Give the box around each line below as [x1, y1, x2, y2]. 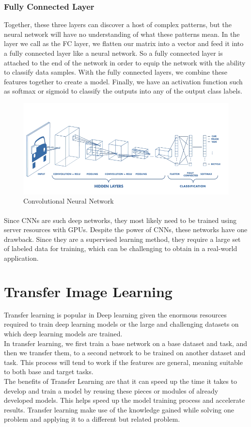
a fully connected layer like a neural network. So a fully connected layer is [4, 48, 223, 58]
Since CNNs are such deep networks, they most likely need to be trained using [4, 215, 236, 225]
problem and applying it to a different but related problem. [4, 414, 180, 424]
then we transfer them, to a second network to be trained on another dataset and [4, 348, 246, 358]
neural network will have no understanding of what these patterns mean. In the [4, 29, 240, 39]
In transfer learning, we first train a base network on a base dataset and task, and [4, 338, 247, 348]
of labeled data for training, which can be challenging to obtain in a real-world [4, 243, 237, 253]
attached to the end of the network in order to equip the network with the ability [4, 57, 246, 67]
